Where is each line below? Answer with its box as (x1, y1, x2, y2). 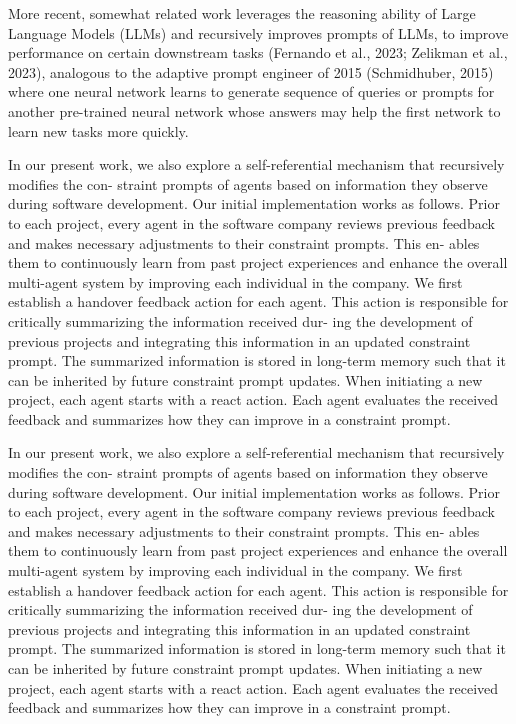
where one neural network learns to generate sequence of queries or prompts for (8, 81, 495, 102)
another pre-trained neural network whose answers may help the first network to (8, 100, 501, 121)
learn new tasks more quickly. (8, 120, 189, 141)
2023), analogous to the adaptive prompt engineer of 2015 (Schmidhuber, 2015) (8, 61, 494, 82)
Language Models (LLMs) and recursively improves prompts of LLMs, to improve (8, 22, 509, 43)
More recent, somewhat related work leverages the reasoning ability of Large (8, 3, 476, 23)
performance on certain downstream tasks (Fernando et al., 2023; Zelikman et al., (8, 42, 508, 63)
